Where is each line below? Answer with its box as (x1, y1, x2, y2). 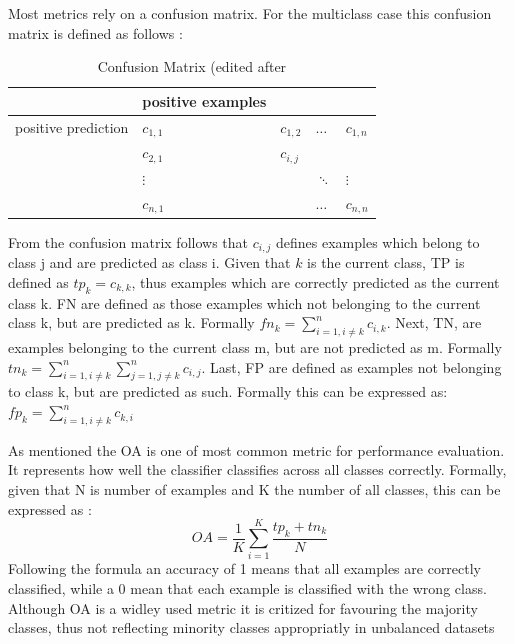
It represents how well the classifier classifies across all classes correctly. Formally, (8, 459, 507, 480)
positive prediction (15, 117, 129, 138)
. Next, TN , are (386, 312, 482, 333)
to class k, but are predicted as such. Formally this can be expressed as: (8, 381, 448, 402)
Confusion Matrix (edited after (97, 56, 287, 77)
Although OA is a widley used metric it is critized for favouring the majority (8, 597, 478, 618)
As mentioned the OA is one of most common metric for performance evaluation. (8, 439, 505, 460)
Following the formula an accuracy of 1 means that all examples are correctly (8, 558, 482, 579)
